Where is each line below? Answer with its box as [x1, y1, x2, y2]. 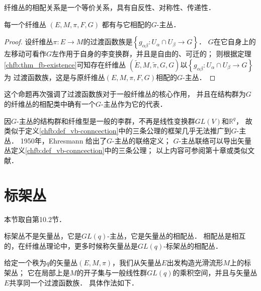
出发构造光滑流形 [166, 257, 223, 268]
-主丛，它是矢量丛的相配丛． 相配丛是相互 [107, 231, 246, 241]
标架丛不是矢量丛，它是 [4, 231, 81, 241]
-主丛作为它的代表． [101, 98, 167, 109]
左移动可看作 [4, 48, 46, 59]
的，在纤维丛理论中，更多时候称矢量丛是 [4, 240, 138, 251]
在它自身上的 [213, 36, 256, 47]
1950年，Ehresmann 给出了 [20, 135, 107, 146]
